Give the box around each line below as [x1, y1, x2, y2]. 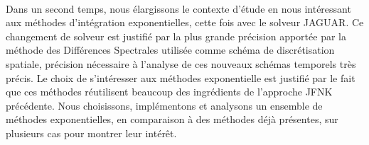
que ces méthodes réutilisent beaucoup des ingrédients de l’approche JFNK [6, 84, 333, 99]
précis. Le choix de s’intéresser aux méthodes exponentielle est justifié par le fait [6, 70, 355, 85]
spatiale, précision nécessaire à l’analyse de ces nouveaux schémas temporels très [6, 56, 356, 71]
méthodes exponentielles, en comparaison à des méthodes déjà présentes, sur [6, 112, 338, 127]
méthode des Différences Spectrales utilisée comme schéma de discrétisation [6, 42, 335, 57]
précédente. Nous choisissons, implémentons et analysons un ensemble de [6, 98, 323, 112]
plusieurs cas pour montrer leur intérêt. [6, 125, 177, 140]
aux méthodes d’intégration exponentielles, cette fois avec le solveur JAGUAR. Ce [6, 15, 364, 30]
